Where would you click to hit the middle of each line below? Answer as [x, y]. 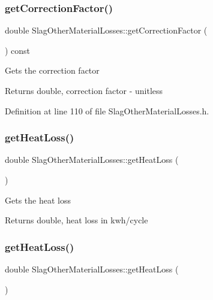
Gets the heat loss [38, 200]
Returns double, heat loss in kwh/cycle [76, 220]
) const [18, 50]
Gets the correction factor [52, 70]
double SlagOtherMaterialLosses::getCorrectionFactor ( [106, 30]
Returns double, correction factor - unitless [84, 90]
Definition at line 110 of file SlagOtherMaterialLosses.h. [107, 110]
